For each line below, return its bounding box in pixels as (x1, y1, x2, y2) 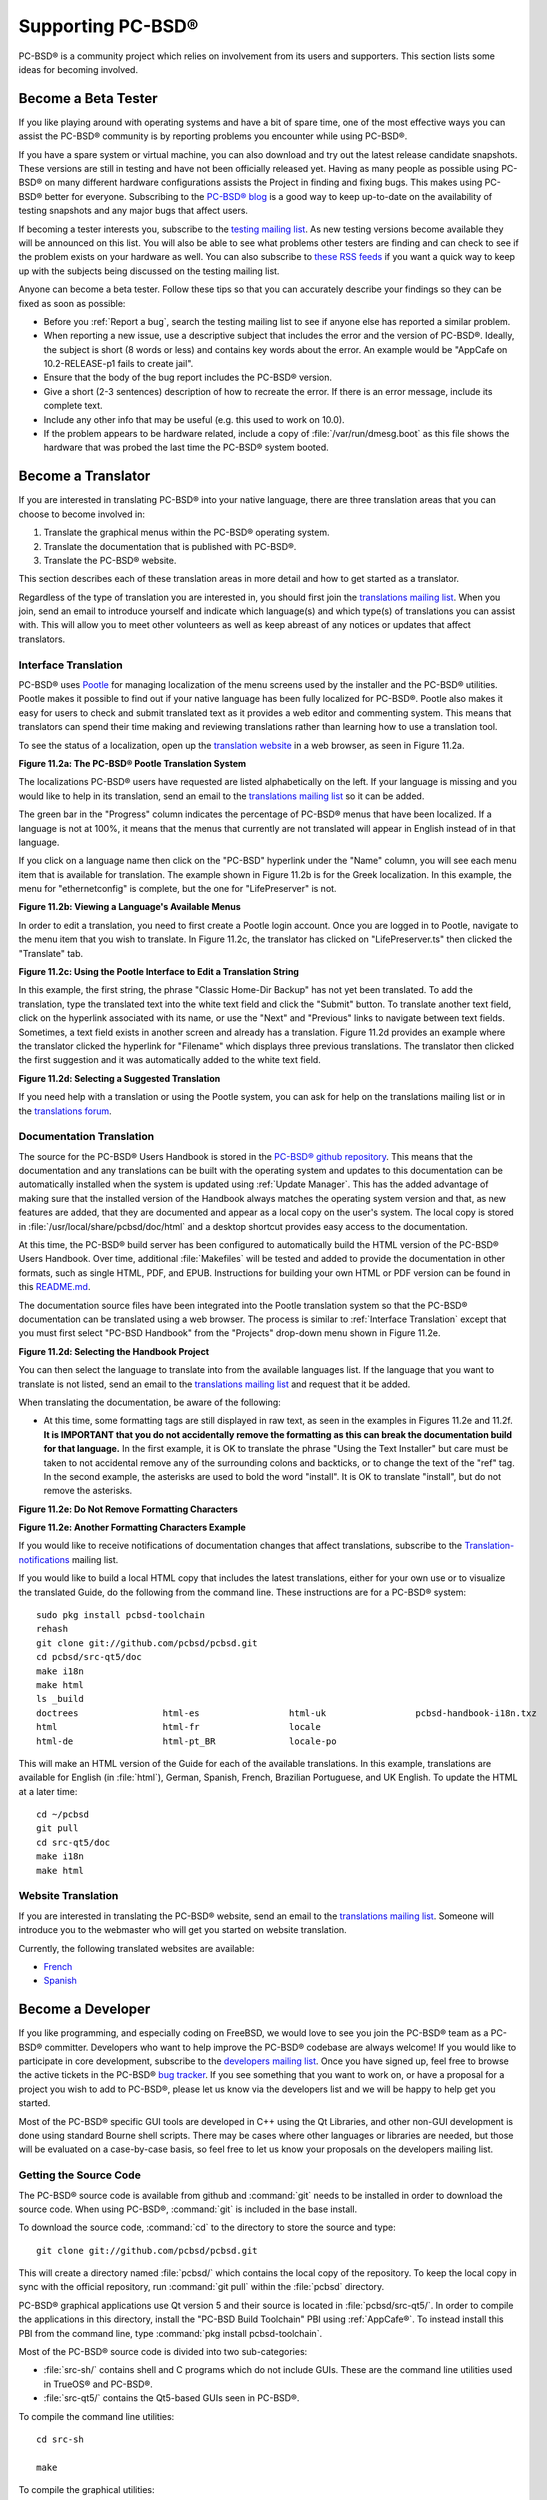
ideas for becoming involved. (18, 63, 139, 75)
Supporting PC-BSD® (18, 15, 199, 37)
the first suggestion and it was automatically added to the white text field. (18, 1054, 322, 1066)
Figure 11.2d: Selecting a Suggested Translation (18, 1072, 221, 1084)
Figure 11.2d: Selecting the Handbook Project (18, 1345, 210, 1357)
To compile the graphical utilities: (18, 2484, 155, 2496)
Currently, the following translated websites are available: (18, 1942, 255, 1954)
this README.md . (18, 1281, 91, 1293)
